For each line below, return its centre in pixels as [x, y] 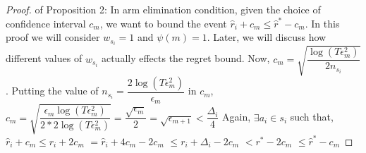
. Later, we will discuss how [267, 37]
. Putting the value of [52, 91]
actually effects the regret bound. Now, [185, 58]
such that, [312, 117]
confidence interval [46, 23]
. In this [322, 23]
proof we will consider [53, 37]
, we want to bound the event [163, 23]
